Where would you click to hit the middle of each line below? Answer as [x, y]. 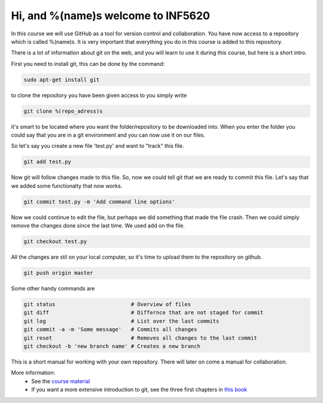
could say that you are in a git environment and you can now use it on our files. [108, 135]
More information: [33, 373]
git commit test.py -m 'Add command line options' [100, 201]
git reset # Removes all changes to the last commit [140, 338]
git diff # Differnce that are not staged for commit [144, 313]
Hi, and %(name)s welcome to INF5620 [111, 16]
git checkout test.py [55, 242]
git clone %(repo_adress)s [63, 111]
